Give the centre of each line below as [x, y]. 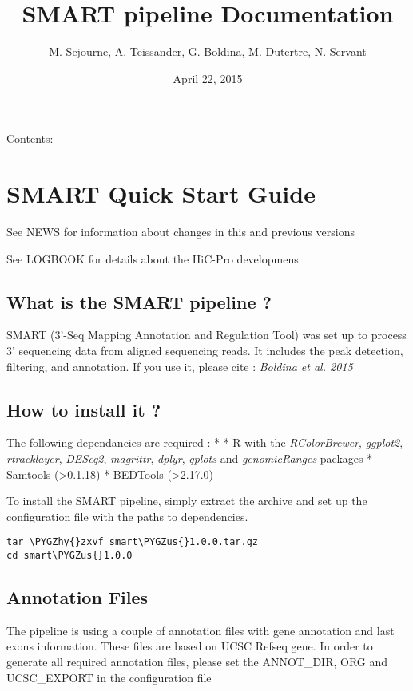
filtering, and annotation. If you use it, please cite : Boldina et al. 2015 [180, 366]
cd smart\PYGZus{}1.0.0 [69, 556]
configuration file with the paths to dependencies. [127, 516]
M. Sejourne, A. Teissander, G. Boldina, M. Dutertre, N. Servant [208, 51]
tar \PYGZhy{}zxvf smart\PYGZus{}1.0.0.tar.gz [132, 542]
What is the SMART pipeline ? [139, 301]
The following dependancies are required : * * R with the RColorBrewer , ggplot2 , [205, 442]
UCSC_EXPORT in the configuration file [109, 677]
